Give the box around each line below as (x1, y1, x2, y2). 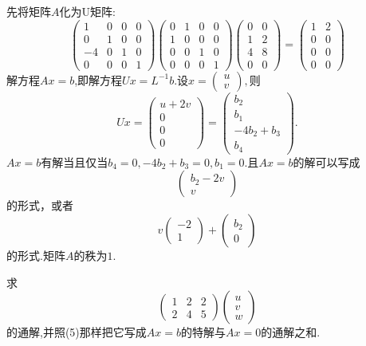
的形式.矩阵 (6, 246, 65, 263)
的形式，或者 (6, 197, 73, 214)
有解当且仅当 (41, 153, 108, 170)
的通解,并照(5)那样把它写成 (6, 324, 147, 340)
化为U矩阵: (59, 3, 116, 19)
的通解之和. (261, 324, 321, 340)
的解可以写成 (293, 153, 360, 170)
